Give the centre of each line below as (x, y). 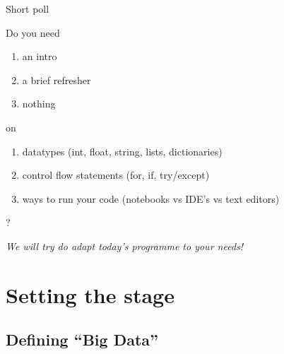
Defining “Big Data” (82, 340)
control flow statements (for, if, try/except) (116, 175)
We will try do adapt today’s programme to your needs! (125, 246)
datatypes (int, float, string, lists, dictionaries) (122, 151)
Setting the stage (90, 294)
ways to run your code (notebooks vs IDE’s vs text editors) (151, 198)
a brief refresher (57, 79)
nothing (39, 104)
